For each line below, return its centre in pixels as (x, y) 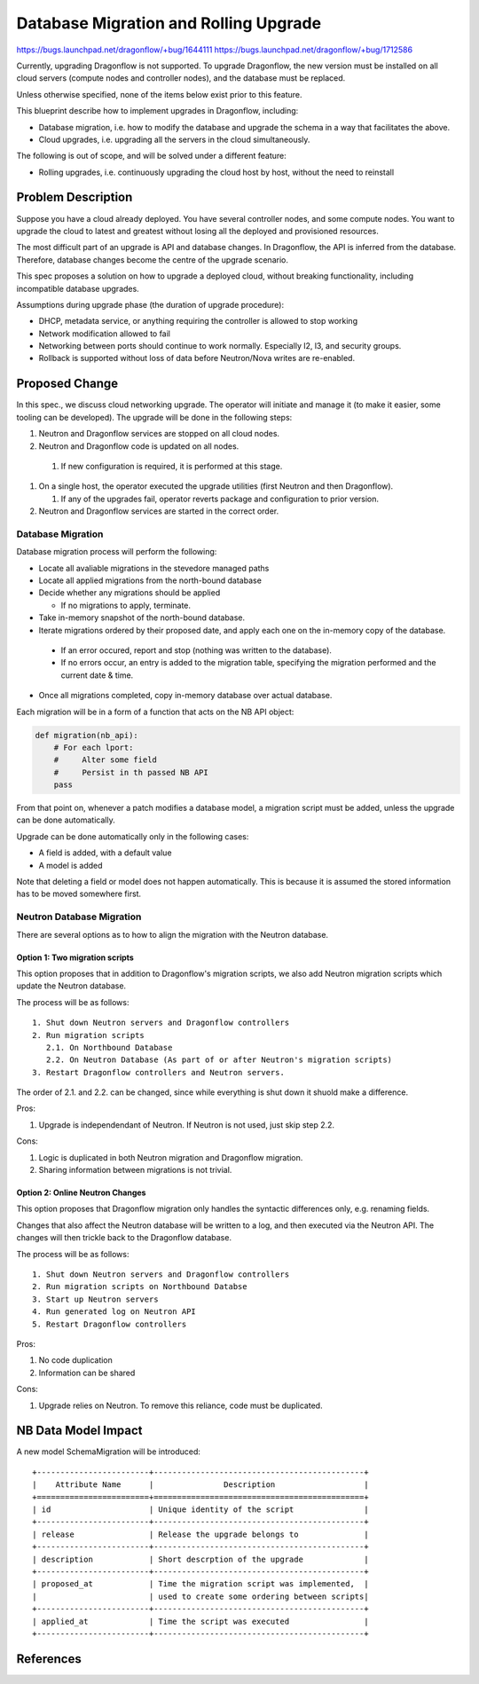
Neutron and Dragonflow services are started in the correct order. (159, 511)
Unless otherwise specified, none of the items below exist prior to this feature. (159, 94)
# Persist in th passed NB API (131, 772)
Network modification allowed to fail (105, 334)
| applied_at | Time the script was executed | (200, 1621)
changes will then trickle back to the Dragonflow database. (124, 1238)
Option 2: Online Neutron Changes (81, 1192)
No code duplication (75, 1360)
